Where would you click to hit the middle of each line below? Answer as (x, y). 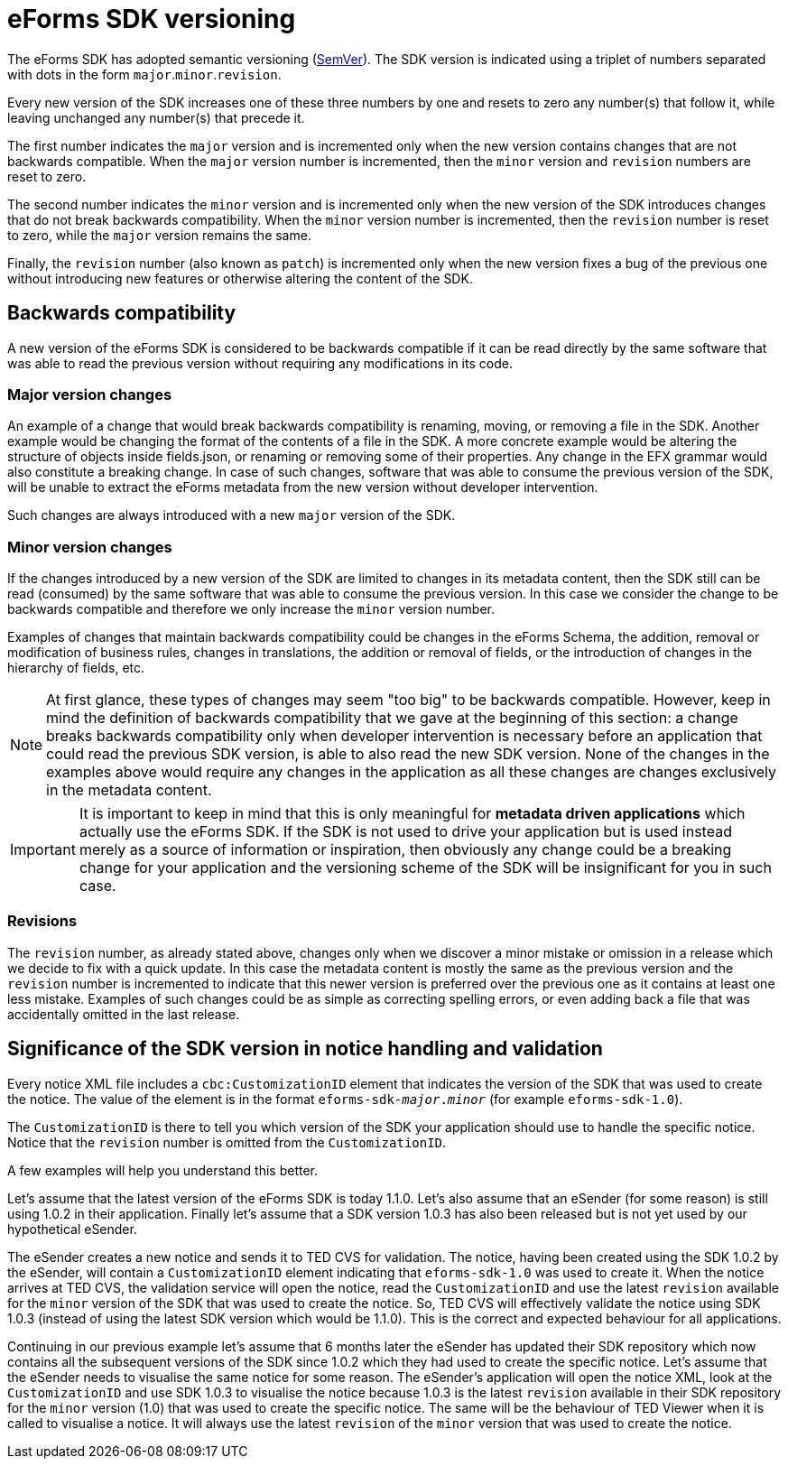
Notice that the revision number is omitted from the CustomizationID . (227, 1142)
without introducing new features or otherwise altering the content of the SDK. (240, 278)
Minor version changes (90, 547)
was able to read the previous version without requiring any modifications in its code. (260, 363)
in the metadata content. (129, 790)
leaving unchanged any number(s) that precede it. (156, 117)
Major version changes (90, 394)
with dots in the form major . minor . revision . (144, 74)
